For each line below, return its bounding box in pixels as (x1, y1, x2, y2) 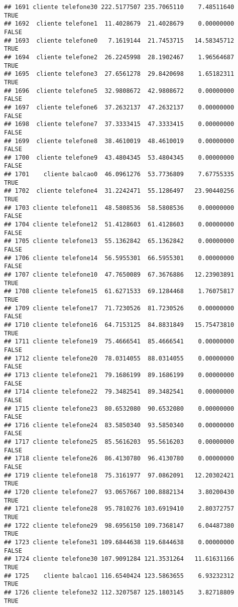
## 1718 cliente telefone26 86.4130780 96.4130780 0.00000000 (4, 455, 234, 462)
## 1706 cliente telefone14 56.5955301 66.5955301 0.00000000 (4, 254, 234, 262)
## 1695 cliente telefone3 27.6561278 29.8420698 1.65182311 (4, 70, 234, 78)
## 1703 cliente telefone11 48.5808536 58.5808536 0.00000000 (4, 204, 234, 211)
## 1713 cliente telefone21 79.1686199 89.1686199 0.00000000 (4, 371, 234, 379)
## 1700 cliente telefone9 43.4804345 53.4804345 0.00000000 (4, 154, 234, 161)
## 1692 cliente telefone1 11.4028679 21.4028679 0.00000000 (4, 20, 234, 28)
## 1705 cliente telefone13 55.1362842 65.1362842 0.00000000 (4, 237, 234, 245)
